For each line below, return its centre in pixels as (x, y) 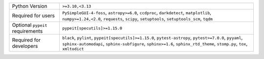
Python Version (30, 6)
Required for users (33, 16)
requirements (27, 31)
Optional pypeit (30, 25)
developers (25, 46)
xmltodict (73, 49)
